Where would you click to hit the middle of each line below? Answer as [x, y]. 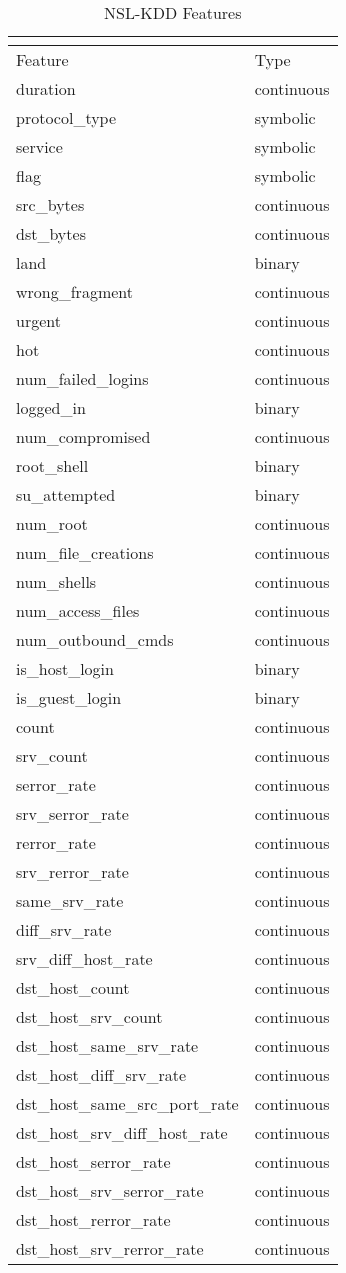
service [39, 146]
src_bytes [50, 204]
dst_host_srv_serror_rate [110, 1190]
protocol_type [66, 117]
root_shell [52, 465]
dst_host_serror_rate [93, 1161]
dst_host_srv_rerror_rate [110, 1248]
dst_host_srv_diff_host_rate [122, 1132]
